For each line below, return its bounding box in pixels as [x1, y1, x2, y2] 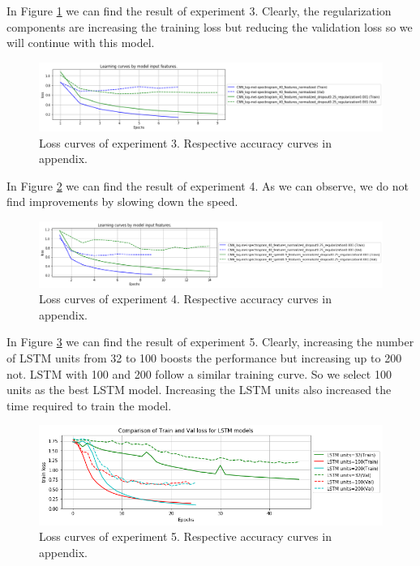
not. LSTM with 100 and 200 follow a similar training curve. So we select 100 [6, 365, 392, 382]
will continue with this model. [6, 34, 155, 51]
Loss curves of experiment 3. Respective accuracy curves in [39, 134, 332, 151]
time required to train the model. [6, 397, 172, 414]
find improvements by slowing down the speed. [6, 193, 238, 210]
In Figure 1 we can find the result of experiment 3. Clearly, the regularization [6, 2, 392, 19]
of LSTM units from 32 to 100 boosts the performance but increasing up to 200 [6, 349, 402, 366]
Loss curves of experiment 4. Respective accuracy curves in [39, 290, 332, 307]
